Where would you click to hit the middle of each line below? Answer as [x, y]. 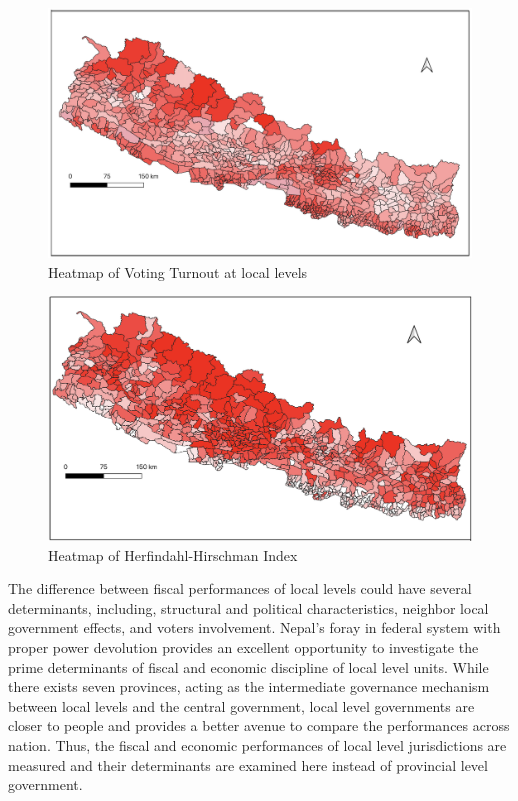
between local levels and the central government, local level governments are [241, 705]
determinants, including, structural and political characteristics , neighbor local [248, 607]
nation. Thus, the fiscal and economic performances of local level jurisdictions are [257, 744]
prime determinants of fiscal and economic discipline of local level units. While [248, 666]
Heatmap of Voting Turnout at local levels [178, 271]
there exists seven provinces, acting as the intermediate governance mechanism [249, 686]
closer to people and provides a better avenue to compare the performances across [259, 725]
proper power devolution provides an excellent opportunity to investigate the [243, 646]
